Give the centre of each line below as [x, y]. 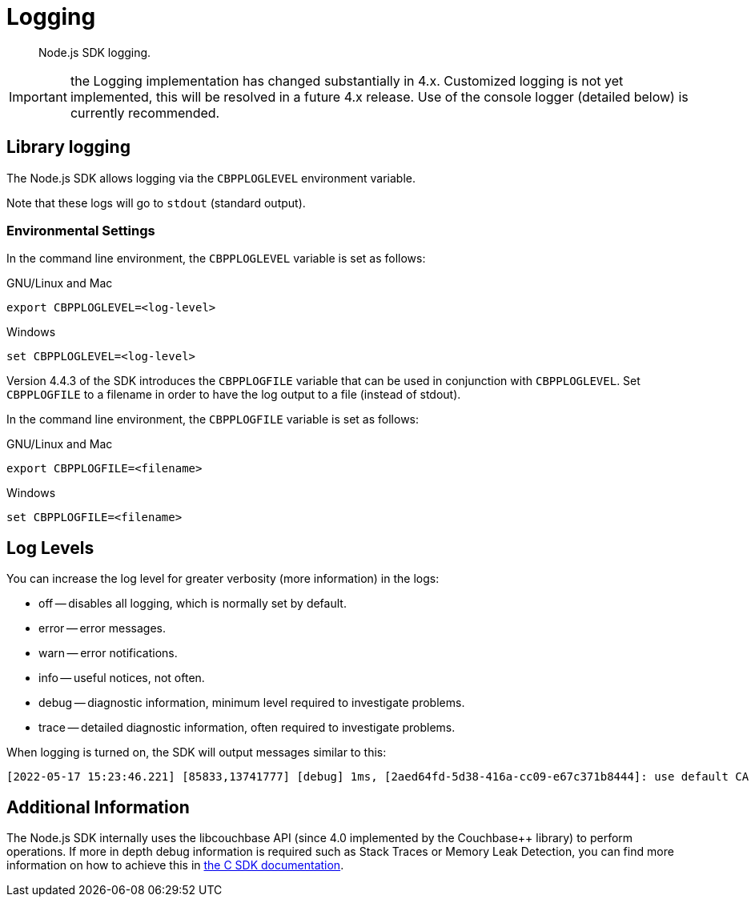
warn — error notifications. [108, 653]
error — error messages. [102, 628]
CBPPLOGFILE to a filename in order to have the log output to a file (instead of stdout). [234, 395]
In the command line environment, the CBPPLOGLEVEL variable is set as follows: [216, 259]
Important [38, 96]
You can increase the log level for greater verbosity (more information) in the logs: [223, 579]
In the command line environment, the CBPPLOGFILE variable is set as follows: [213, 419]
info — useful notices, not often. [122, 678]
